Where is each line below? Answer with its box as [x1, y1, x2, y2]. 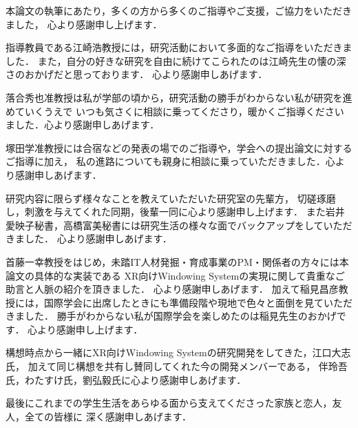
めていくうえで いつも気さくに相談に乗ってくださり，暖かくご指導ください [6, 104, 344, 118]
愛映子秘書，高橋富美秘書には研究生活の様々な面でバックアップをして [6, 217, 324, 232]
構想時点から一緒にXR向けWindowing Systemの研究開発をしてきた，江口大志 [6, 345, 351, 360]
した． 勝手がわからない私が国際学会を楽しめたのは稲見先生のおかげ [24, 309, 337, 323]
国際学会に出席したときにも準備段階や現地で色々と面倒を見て [43, 295, 324, 309]
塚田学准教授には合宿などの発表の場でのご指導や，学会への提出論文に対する [6, 140, 352, 155]
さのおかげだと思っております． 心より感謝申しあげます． [6, 67, 268, 81]
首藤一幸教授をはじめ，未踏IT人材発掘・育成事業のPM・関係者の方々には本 [6, 254, 349, 269]
